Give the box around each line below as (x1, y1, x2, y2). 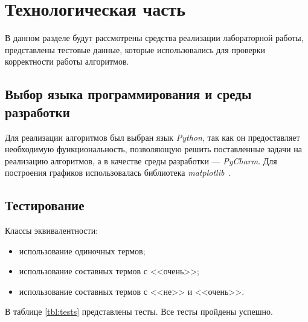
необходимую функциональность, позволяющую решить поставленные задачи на (5, 143, 302, 155)
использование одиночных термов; (19, 244, 146, 257)
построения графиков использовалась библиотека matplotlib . (5, 166, 231, 179)
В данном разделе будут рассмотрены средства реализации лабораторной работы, (5, 31, 304, 44)
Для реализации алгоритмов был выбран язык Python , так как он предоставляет (5, 130, 300, 143)
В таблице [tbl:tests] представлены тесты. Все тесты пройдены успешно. (5, 305, 273, 318)
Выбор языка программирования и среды (5, 85, 252, 103)
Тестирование (5, 196, 85, 214)
